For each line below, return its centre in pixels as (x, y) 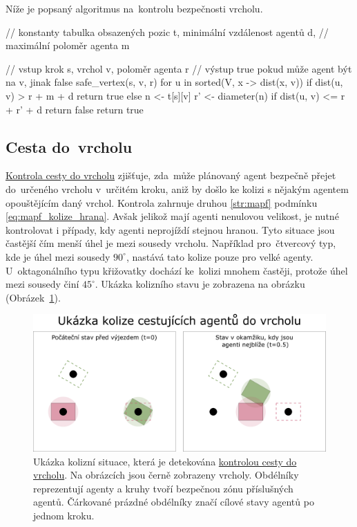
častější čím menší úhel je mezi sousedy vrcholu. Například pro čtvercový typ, (171, 243)
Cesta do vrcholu (69, 146)
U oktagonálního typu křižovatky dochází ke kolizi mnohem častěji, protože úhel (177, 270)
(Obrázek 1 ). (33, 297)
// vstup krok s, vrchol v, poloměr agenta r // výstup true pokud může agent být (179, 68)
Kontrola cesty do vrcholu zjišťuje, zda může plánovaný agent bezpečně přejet (171, 175)
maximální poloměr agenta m (68, 45)
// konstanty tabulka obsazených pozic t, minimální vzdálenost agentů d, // (167, 31)
